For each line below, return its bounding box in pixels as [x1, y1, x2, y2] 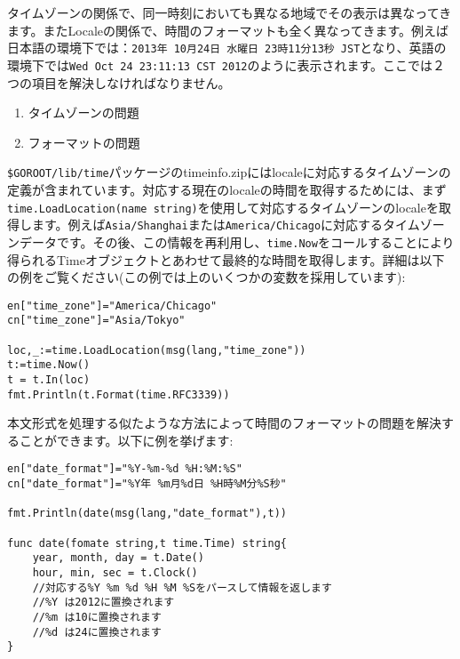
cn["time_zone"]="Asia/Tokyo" [7, 314, 186, 327]
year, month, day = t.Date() [32, 551, 204, 565]
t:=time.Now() [7, 358, 91, 372]
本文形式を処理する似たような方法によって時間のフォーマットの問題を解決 [7, 414, 441, 432]
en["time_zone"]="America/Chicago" [7, 299, 218, 312]
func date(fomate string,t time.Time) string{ [7, 536, 287, 550]
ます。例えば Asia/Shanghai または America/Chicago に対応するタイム [31, 215, 420, 234]
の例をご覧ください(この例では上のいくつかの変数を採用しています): [7, 268, 406, 286]
